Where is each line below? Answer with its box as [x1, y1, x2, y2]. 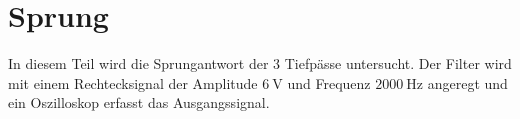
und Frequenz [287, 72, 371, 93]
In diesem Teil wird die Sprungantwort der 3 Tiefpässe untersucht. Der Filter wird [8, 53, 512, 74]
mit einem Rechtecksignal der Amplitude [8, 72, 258, 93]
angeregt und [427, 72, 508, 93]
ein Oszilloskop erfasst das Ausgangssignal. [8, 92, 270, 113]
